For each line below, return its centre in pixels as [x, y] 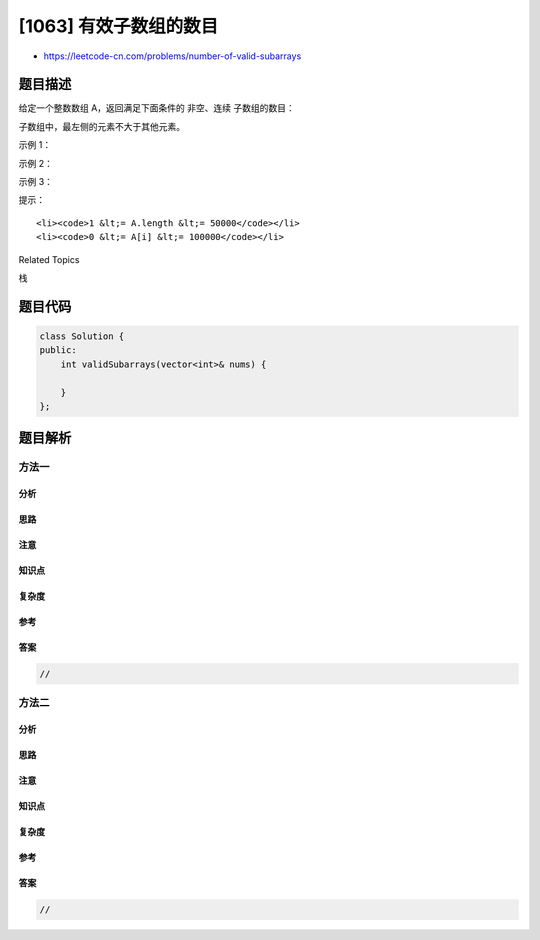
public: [58, 350]
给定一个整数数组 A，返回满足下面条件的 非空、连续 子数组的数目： [156, 108]
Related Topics [49, 259]
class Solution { [82, 336]
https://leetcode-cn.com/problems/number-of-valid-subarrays [172, 56]
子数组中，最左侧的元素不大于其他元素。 [101, 126]
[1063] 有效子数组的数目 [118, 26]
